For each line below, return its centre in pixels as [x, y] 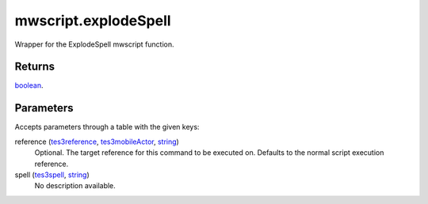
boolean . [29, 85]
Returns [35, 67]
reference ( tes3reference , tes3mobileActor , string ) [97, 142]
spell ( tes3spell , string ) [52, 175]
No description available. [75, 186]
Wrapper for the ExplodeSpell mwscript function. [94, 44]
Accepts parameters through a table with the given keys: [107, 127]
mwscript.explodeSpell [93, 21]
